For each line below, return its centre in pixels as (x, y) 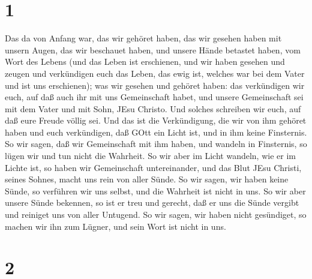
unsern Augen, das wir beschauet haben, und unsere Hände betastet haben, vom (153, 49)
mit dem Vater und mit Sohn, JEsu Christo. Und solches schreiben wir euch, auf (153, 108)
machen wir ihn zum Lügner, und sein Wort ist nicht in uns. (115, 226)
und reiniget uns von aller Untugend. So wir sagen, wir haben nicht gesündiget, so (156, 214)
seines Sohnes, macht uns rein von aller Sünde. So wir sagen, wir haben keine (147, 179)
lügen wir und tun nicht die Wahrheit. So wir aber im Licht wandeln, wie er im (150, 156)
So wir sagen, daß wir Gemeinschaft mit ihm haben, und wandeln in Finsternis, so (156, 144)
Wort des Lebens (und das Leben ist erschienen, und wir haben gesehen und (145, 61)
